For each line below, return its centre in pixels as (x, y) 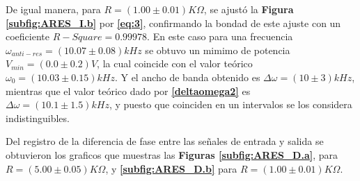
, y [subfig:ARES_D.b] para (171, 168)
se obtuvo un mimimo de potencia (218, 50)
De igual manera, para (53, 9)
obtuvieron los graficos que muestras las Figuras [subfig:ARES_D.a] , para (172, 154)
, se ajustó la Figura (249, 9)
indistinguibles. (38, 118)
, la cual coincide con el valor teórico (175, 63)
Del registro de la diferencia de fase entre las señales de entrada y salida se (165, 141)
